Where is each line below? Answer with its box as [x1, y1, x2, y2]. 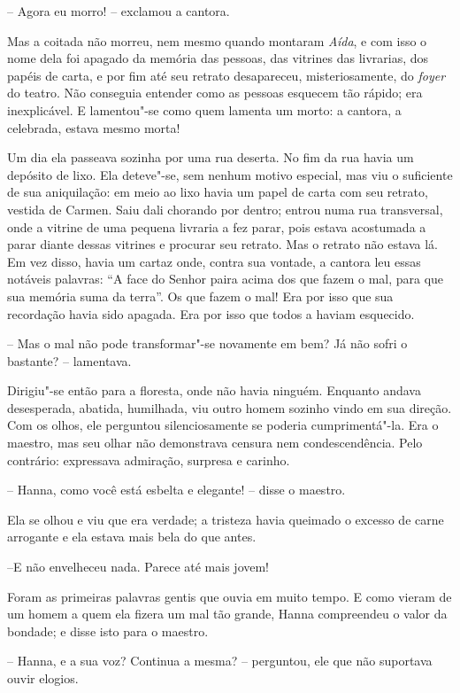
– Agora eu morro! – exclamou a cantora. [7, 2, 230, 19]
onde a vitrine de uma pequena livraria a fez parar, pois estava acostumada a [7, 217, 426, 236]
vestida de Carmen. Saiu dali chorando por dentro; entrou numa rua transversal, [7, 199, 443, 218]
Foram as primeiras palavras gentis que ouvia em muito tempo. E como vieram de [7, 587, 452, 605]
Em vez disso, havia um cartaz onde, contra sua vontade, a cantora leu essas [7, 252, 421, 270]
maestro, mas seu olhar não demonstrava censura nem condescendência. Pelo [7, 433, 423, 452]
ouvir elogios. [7, 669, 79, 687]
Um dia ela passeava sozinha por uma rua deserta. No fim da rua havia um [7, 148, 414, 167]
